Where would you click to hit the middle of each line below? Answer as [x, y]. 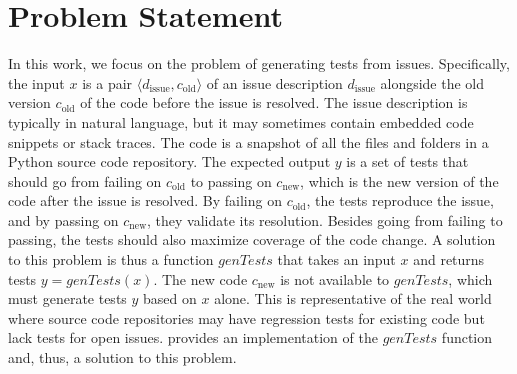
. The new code [200, 278]
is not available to [335, 278]
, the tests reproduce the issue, [400, 200]
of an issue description [274, 82]
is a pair [107, 82]
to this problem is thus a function [111, 259]
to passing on [231, 180]
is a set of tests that [407, 161]
